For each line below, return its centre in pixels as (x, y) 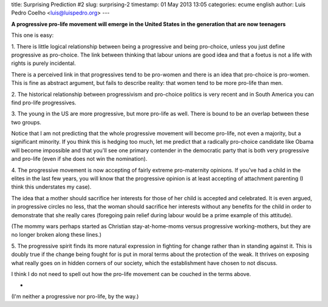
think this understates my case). (51, 187)
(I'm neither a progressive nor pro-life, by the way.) (75, 296)
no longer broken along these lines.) (56, 235)
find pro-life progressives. (44, 103)
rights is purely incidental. (43, 63)
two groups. (26, 122)
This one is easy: (32, 35)
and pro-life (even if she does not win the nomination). (79, 159)
